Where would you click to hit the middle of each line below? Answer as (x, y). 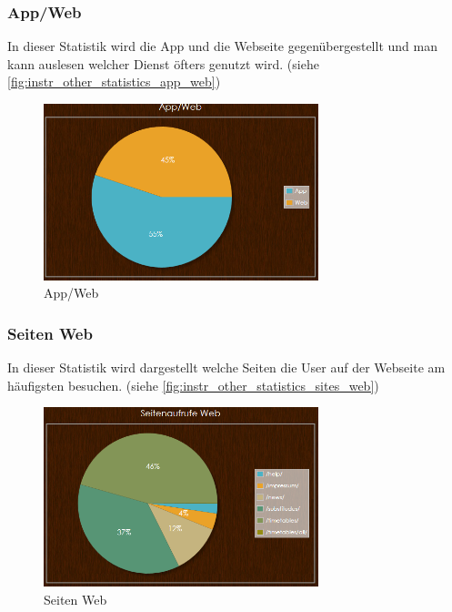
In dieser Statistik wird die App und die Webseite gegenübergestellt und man (222, 46)
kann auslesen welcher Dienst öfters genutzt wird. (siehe (163, 63)
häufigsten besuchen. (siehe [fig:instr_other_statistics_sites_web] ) (193, 385)
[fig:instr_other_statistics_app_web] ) (114, 82)
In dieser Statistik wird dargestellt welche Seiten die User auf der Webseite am (226, 367)
